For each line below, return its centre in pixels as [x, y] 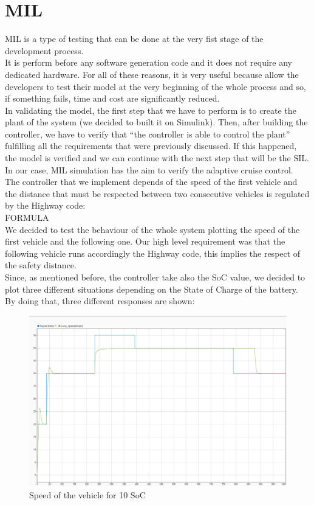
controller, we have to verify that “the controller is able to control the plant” [148, 134]
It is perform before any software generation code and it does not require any [149, 62]
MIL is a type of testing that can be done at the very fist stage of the [134, 39]
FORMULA [27, 218]
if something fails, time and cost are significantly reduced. [112, 98]
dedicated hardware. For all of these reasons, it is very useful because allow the [152, 74]
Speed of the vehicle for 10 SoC [87, 494]
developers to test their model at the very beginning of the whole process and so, [155, 86]
